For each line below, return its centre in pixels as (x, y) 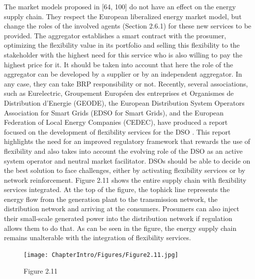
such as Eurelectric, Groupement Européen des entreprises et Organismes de (119, 93)
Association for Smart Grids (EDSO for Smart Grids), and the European (114, 112)
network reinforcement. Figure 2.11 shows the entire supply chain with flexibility (125, 180)
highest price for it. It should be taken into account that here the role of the (119, 64)
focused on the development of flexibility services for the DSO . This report (117, 131)
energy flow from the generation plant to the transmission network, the (111, 199)
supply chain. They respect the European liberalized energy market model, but (123, 16)
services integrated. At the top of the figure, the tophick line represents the (117, 189)
